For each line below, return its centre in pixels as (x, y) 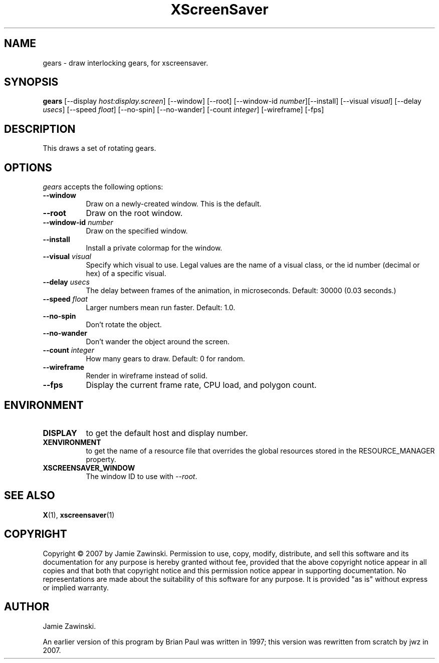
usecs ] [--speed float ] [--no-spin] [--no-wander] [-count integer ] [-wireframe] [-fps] (183, 110)
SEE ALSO (30, 496)
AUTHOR (27, 607)
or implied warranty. (76, 587)
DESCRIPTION (40, 129)
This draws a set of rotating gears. (99, 148)
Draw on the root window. (134, 213)
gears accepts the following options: (103, 187)
